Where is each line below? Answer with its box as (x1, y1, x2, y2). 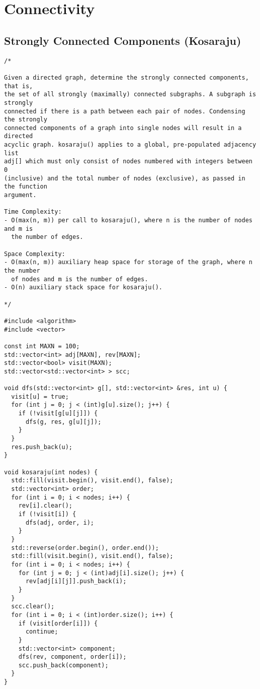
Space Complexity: (4, 250, 65, 258)
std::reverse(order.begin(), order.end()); (11, 544, 159, 551)
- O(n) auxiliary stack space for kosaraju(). (4, 284, 162, 291)
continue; (25, 628, 58, 636)
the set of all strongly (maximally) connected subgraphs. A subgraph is (4, 91, 256, 98)
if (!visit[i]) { (18, 511, 76, 518)
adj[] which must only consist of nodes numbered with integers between (4, 158, 252, 165)
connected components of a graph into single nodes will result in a (4, 124, 242, 132)
